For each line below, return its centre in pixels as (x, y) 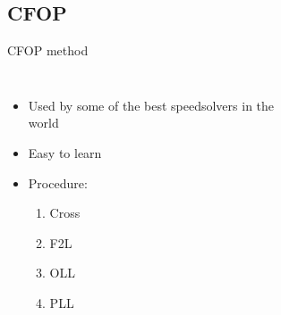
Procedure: (58, 182)
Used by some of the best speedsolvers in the (151, 105)
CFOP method (48, 50)
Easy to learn (65, 152)
